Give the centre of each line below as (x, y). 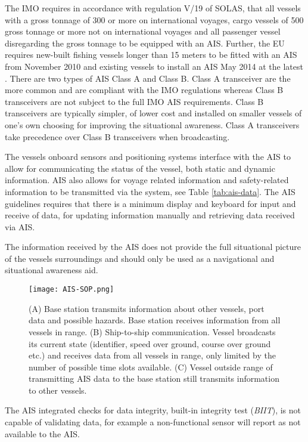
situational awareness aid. (52, 270)
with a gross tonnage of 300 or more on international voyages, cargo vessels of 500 (154, 19)
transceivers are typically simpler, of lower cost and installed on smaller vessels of (153, 113)
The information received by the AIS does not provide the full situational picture (153, 247)
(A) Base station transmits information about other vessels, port (147, 308)
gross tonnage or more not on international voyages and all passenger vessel (143, 31)
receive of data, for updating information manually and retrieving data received (150, 215)
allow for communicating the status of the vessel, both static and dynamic (140, 168)
